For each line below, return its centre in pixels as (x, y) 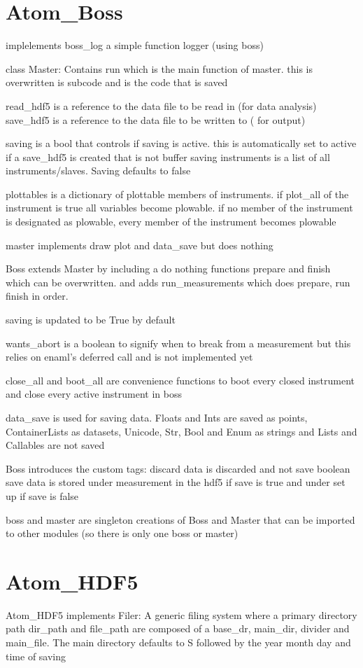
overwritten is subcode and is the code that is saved (117, 82)
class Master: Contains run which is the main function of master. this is (159, 68)
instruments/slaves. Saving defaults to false (98, 171)
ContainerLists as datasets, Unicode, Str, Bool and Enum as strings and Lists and (181, 431)
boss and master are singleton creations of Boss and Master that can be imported (180, 519)
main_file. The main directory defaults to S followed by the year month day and (178, 642)
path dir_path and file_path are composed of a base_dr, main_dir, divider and (178, 628)
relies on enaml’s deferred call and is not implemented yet (129, 357)
